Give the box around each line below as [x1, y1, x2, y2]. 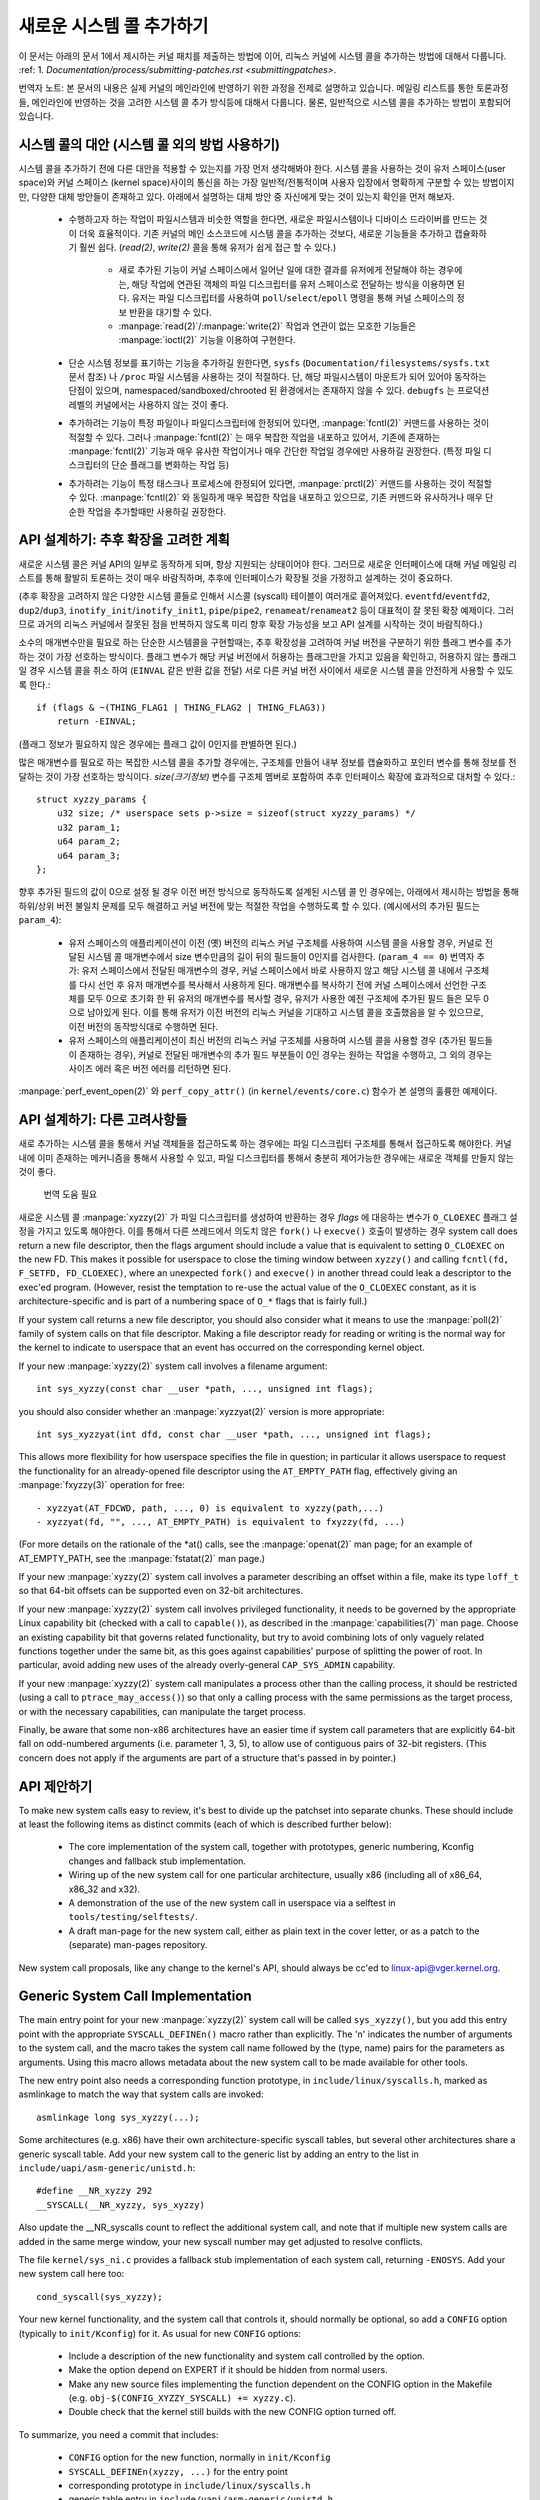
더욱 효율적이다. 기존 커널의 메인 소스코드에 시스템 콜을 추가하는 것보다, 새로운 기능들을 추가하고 [78, 227, 453, 239]
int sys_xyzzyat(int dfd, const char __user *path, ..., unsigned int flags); [36, 1428, 432, 1440]
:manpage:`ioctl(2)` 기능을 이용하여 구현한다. [118, 334, 296, 346]
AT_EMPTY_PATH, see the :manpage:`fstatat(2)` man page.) [18, 1552, 265, 1564]
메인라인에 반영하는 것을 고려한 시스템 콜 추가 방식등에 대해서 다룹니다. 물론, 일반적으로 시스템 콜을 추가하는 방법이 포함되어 [31, 96, 512, 108]
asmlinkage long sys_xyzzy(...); [36, 2111, 200, 2123]
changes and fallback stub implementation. [68, 1855, 247, 1867]
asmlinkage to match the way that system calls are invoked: [18, 2088, 264, 2100]
